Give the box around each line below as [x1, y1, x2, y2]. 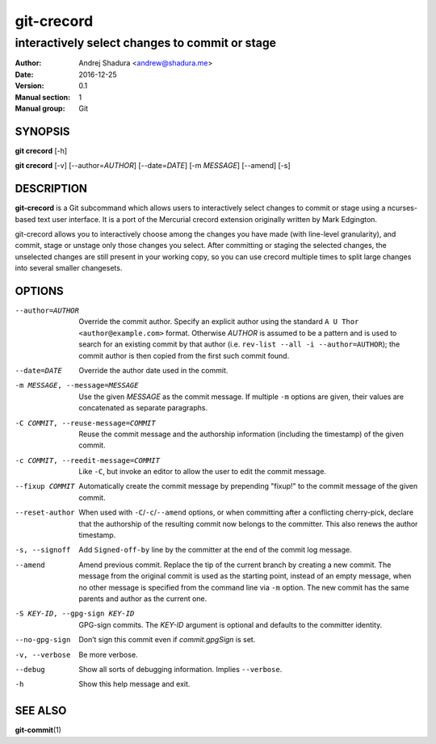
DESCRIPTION [15, 182, 88, 195]
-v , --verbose [15, 650, 71, 659]
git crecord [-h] [15, 145, 68, 155]
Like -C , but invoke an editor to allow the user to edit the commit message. [78, 467, 327, 477]
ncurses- [387, 203, 417, 213]
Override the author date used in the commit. [78, 365, 228, 375]
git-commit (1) [15, 725, 62, 735]
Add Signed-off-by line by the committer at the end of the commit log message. [78, 545, 352, 555]
